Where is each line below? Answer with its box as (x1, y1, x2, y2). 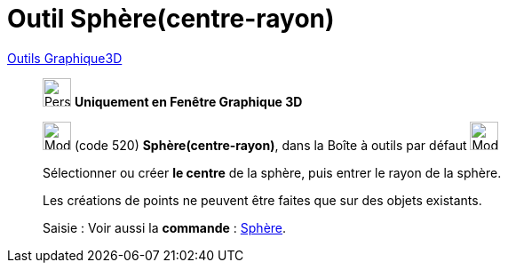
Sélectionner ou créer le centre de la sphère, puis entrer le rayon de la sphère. (43, 164, 502, 180)
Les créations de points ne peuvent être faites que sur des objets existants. (43, 192, 482, 208)
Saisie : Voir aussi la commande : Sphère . (43, 219, 287, 235)
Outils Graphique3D (7, 50, 123, 66)
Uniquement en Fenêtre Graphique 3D (74, 93, 303, 109)
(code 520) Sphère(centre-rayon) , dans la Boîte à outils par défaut (74, 137, 467, 153)
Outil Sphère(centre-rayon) (7, 4, 335, 34)
